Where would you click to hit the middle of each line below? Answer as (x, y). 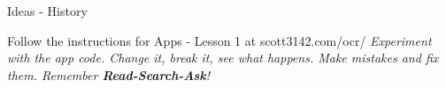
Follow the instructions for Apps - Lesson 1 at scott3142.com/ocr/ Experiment (219, 40)
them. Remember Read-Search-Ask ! (109, 74)
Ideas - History (47, 11)
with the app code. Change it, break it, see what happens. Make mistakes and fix (223, 58)
